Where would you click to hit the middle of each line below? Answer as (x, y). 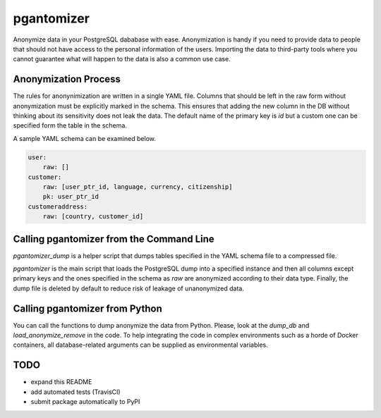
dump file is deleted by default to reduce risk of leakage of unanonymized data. (129, 288)
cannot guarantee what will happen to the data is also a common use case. (122, 59)
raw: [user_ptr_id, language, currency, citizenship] (138, 186)
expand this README (61, 382)
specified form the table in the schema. (70, 125)
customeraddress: (58, 207)
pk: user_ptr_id (71, 197)
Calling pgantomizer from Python (87, 308)
